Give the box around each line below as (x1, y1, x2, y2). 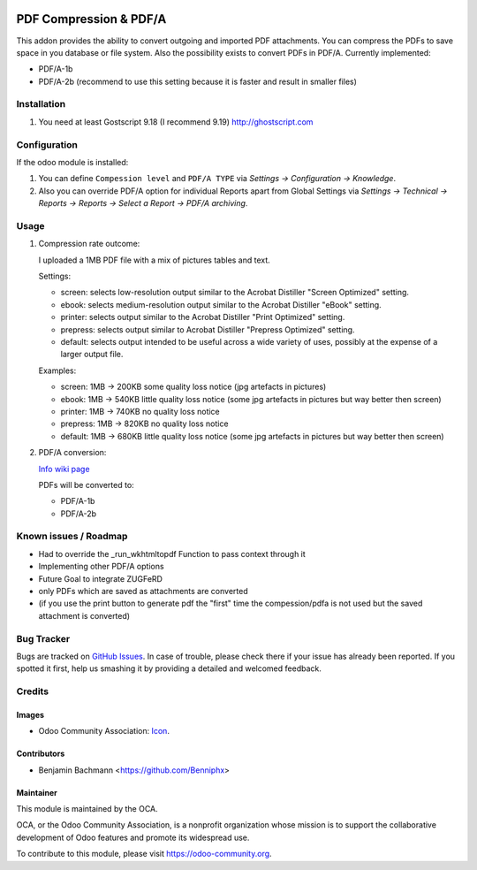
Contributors (16, 748, 65, 759)
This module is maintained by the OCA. (16, 804, 158, 814)
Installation (16, 98, 66, 111)
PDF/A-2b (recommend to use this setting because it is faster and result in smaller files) (38, 76, 358, 87)
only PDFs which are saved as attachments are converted (38, 586, 248, 597)
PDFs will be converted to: (38, 479, 134, 490)
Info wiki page (38, 463, 90, 474)
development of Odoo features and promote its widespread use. (16, 832, 250, 843)
